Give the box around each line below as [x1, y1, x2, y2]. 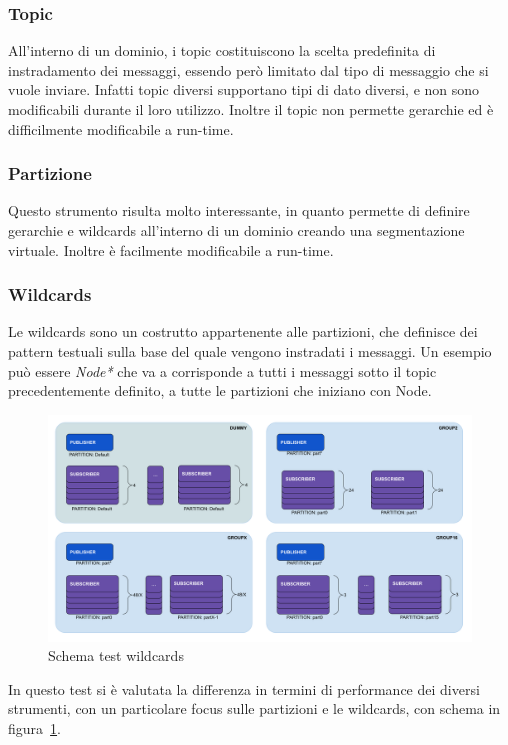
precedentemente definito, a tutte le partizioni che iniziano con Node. [8, 380, 432, 401]
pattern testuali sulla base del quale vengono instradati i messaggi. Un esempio [8, 341, 492, 361]
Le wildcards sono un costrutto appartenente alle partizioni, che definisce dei [8, 321, 478, 342]
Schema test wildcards [48, 645, 184, 666]
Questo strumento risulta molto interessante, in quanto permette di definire [8, 200, 470, 221]
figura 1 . [8, 718, 61, 739]
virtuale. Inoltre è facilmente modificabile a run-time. [8, 239, 334, 260]
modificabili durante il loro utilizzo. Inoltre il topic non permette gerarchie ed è [8, 99, 494, 119]
